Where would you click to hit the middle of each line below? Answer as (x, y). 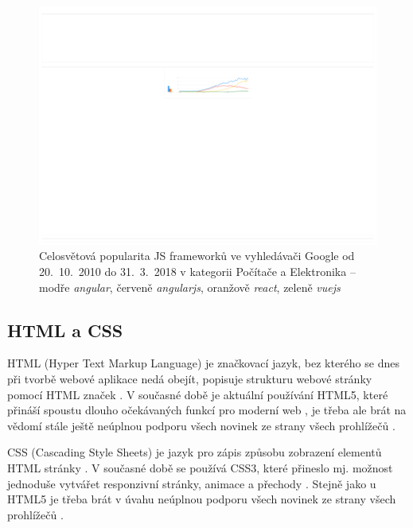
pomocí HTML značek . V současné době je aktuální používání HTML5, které (198, 394)
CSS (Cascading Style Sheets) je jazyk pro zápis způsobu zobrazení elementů (195, 452)
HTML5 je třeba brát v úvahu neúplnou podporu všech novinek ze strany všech (202, 499)
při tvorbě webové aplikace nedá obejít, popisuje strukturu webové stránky (190, 378)
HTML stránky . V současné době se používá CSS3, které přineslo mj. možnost (200, 467)
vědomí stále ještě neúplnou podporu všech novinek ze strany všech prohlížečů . (201, 425)
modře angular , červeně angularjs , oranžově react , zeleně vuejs (190, 287)
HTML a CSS (65, 330)
